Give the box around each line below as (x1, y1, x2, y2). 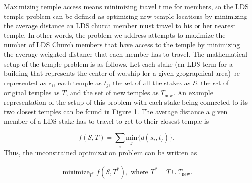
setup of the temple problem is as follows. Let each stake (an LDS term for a (4, 58, 233, 68)
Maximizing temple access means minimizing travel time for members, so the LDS (4, 1, 249, 11)
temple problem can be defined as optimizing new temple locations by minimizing (4, 11, 248, 21)
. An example (173, 87, 213, 98)
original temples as (4, 87, 60, 98)
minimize (62, 168, 90, 176)
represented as (4, 77, 46, 87)
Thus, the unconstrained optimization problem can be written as (4, 147, 197, 157)
